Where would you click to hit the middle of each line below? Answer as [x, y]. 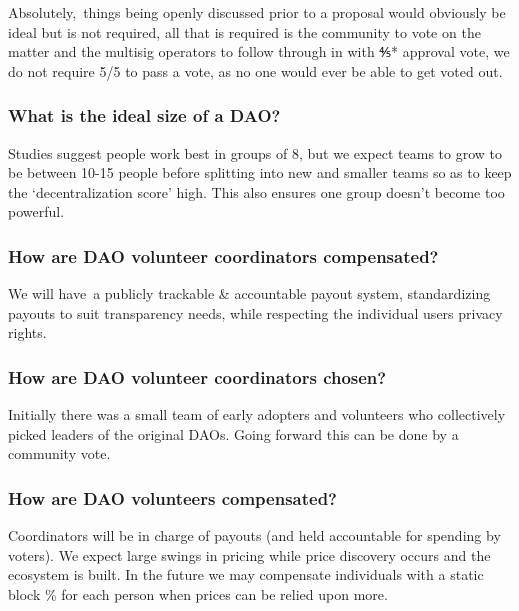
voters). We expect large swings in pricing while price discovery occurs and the [249, 554]
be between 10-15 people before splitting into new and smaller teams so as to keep [260, 172]
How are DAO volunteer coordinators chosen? [197, 376]
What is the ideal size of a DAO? [144, 115]
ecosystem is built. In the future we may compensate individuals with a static [246, 574]
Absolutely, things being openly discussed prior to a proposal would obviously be [257, 12]
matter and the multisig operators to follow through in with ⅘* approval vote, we [259, 51]
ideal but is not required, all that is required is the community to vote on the [244, 31]
